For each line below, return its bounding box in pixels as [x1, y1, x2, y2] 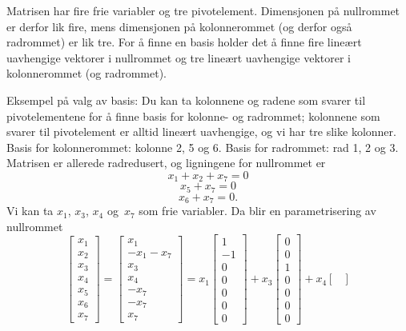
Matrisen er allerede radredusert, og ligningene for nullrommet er [6, 154, 326, 171]
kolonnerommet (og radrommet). [6, 65, 167, 82]
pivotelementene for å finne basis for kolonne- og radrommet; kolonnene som [6, 107, 380, 124]
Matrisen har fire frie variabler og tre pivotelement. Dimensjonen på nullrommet [6, 2, 400, 18]
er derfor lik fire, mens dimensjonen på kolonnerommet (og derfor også [6, 18, 352, 34]
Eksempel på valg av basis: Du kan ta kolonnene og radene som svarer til [6, 91, 366, 108]
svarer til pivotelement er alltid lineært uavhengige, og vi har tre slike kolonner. [6, 123, 396, 140]
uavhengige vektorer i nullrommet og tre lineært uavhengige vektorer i [6, 49, 351, 66]
